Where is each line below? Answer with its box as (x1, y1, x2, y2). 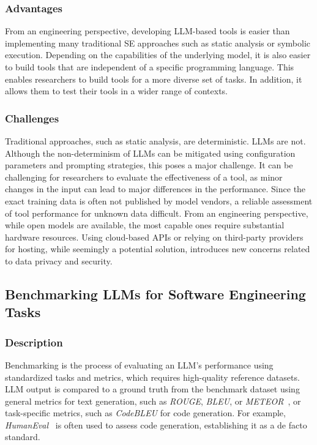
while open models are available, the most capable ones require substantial (5, 219, 285, 231)
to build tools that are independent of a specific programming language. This (5, 61, 294, 73)
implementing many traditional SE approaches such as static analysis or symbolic (5, 36, 311, 49)
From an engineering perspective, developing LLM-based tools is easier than (5, 24, 290, 37)
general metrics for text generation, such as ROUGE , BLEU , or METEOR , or (5, 394, 301, 407)
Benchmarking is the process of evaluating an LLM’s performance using (5, 358, 274, 371)
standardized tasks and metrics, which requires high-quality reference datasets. (5, 370, 300, 383)
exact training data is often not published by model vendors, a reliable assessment (5, 194, 313, 207)
